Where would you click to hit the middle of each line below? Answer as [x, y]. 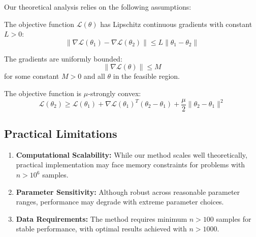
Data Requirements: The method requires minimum [102, 218]
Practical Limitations [61, 134]
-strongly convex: [115, 93]
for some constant [32, 76]
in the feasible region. [146, 76]
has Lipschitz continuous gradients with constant [176, 24]
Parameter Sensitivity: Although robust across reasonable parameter [128, 191]
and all [94, 76]
